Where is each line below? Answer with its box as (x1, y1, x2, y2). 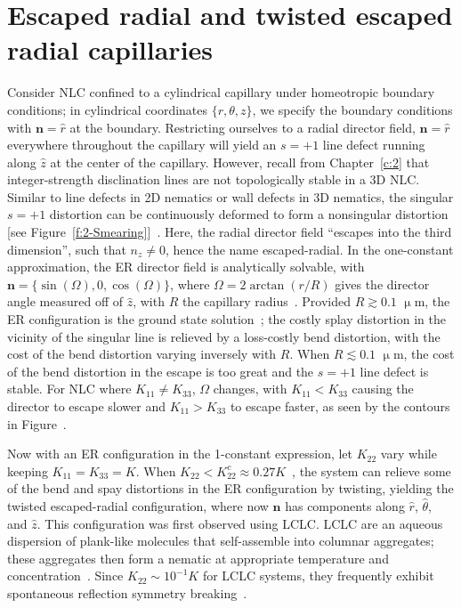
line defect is (360, 361, 429, 380)
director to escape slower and (7, 397, 166, 415)
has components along (285, 496, 405, 515)
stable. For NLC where (7, 379, 132, 398)
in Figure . (7, 414, 67, 433)
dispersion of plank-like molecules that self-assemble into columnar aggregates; (7, 531, 434, 550)
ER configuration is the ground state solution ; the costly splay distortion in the (7, 310, 446, 328)
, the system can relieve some (292, 461, 451, 480)
